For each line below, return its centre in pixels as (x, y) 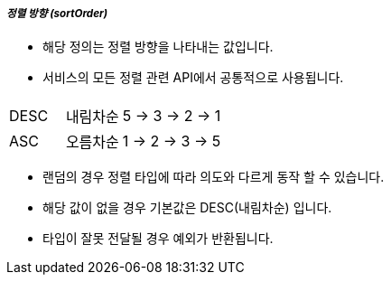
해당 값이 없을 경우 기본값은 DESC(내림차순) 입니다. (187, 208)
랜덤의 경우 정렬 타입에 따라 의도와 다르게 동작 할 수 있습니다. (214, 177)
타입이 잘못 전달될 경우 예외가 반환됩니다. (158, 239)
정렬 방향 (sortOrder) (57, 14)
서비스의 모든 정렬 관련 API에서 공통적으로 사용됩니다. (193, 78)
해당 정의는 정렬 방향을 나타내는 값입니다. (158, 47)
